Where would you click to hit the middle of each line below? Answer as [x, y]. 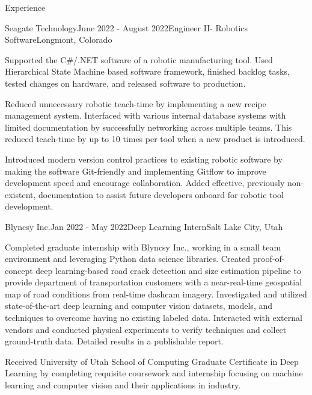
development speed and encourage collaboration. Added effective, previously [145, 183]
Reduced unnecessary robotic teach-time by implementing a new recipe [136, 103]
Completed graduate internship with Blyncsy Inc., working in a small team [143, 247]
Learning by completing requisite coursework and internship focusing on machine [154, 373]
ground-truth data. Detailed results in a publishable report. [114, 341]
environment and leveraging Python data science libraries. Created [128, 259]
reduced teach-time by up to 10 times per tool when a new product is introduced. [155, 139]
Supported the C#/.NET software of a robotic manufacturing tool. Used [139, 59]
